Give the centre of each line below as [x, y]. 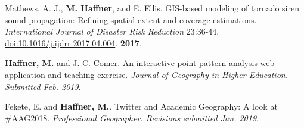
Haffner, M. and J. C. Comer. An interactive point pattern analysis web [140, 63]
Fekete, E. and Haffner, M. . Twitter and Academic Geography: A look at [141, 106]
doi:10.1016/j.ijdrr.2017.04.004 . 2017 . [73, 43]
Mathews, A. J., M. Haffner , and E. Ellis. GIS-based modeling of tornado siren [152, 8]
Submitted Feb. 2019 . [43, 86]
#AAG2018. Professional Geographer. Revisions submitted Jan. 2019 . [132, 118]
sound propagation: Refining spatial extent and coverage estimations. [131, 19]
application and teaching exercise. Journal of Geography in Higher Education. [146, 74]
